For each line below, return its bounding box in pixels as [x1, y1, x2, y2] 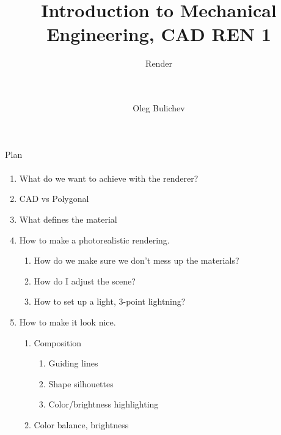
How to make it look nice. [19, 316, 116, 329]
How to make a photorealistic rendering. [19, 233, 170, 246]
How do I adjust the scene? [34, 274, 136, 287]
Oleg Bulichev [133, 102, 185, 114]
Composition [34, 336, 82, 349]
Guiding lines [48, 357, 98, 370]
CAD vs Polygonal [19, 192, 89, 205]
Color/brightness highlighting [48, 398, 159, 411]
